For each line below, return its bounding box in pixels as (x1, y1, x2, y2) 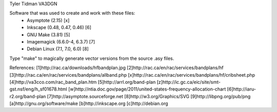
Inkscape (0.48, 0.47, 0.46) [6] (27, 25, 92, 31)
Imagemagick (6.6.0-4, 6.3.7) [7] (27, 38, 95, 44)
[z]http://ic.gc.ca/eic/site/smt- (156, 79, 221, 85)
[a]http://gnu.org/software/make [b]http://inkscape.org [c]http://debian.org (9, 100, 168, 107)
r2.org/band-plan (9, 93, 46, 99)
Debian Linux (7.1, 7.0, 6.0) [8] (27, 46, 89, 52)
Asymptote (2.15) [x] (27, 17, 70, 23)
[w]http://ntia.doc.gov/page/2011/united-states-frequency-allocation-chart (68, 86, 226, 92)
